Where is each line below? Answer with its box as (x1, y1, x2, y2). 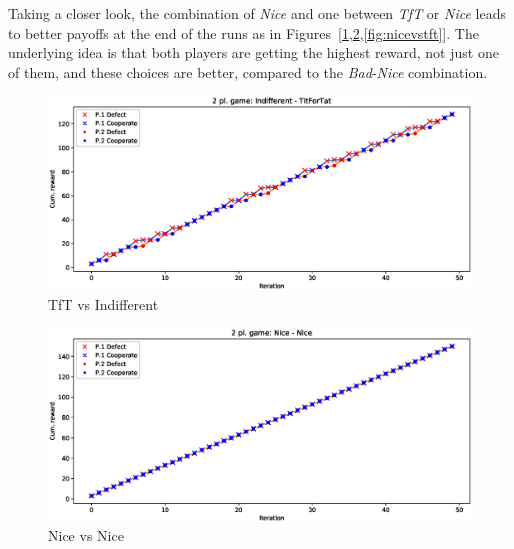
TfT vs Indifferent (48, 293, 159, 314)
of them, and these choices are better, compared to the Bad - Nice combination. (8, 61, 488, 82)
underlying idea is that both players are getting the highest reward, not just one (8, 42, 499, 63)
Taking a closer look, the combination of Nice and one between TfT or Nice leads (8, 3, 506, 23)
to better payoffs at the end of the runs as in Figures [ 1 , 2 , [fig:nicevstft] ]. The (8, 22, 479, 43)
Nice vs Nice (48, 525, 124, 546)
